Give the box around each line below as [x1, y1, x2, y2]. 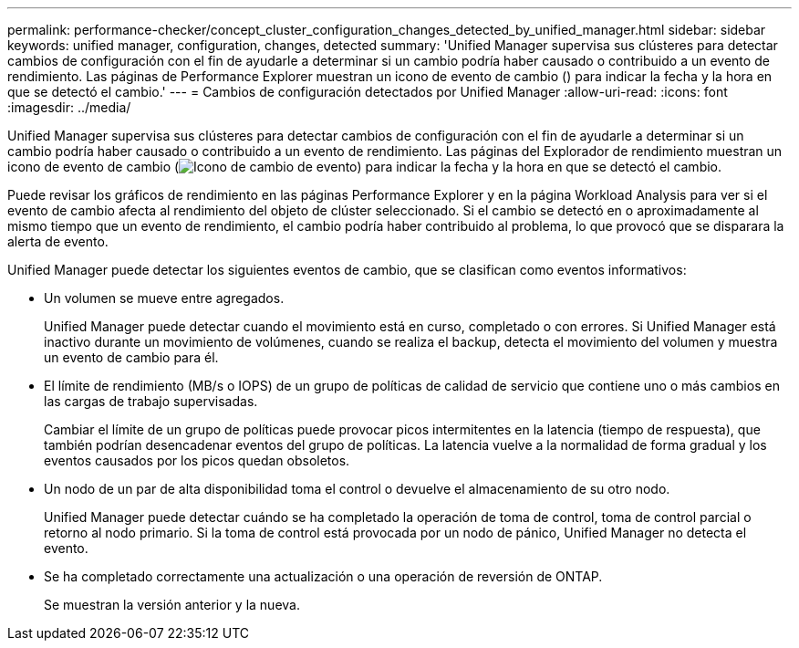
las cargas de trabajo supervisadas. [44, 393, 258, 409]
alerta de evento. [7, 234, 109, 249]
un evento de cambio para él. [44, 350, 219, 365]
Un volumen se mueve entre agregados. [44, 290, 285, 306]
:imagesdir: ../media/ [7, 99, 131, 115]
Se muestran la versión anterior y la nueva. [44, 597, 300, 612]
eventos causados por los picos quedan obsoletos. [44, 453, 350, 468]
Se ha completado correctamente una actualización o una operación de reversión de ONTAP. [44, 569, 603, 584]
